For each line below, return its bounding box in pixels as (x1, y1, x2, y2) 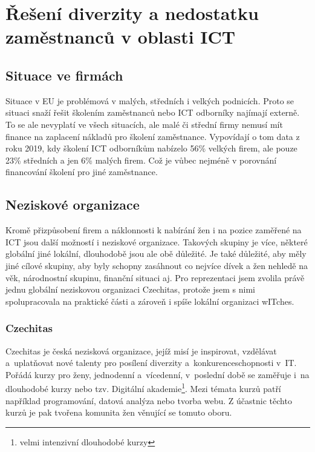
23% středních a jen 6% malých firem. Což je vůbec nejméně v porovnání (5, 153, 277, 166)
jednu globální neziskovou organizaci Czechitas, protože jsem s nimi (5, 283, 255, 296)
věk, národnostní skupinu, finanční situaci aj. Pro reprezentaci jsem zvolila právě (5, 271, 305, 284)
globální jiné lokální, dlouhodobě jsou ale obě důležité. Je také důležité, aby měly (5, 247, 307, 260)
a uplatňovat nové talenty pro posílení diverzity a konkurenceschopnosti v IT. (5, 356, 297, 369)
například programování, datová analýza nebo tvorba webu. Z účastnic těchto (5, 394, 292, 407)
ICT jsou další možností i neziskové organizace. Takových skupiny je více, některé (5, 235, 308, 248)
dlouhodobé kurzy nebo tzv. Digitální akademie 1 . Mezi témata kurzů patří (5, 381, 281, 394)
